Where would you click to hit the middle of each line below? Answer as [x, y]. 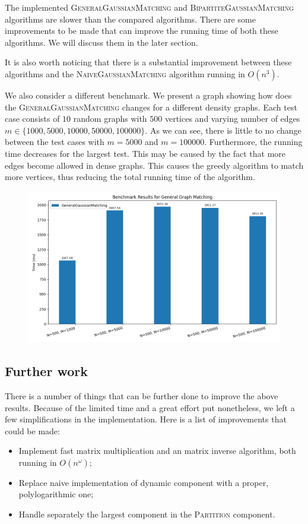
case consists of [32, 119]
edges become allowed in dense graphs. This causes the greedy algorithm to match [154, 165]
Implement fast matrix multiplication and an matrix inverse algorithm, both [157, 451]
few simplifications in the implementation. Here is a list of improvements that [146, 419]
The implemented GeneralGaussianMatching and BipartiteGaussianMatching [149, 7]
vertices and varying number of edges [232, 119]
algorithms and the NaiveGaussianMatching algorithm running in [125, 73]
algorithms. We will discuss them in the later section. [101, 42]
